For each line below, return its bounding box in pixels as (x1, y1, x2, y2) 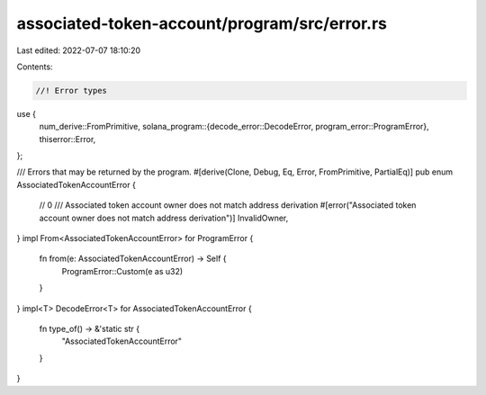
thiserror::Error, (39, 133, 96, 144)
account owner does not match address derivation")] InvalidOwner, (39, 212, 289, 223)
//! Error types (35, 85, 108, 95)
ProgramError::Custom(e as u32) (61, 265, 184, 276)
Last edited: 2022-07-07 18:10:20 (16, 45, 141, 56)
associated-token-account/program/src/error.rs (16, 13, 387, 33)
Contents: (16, 61, 53, 72)
